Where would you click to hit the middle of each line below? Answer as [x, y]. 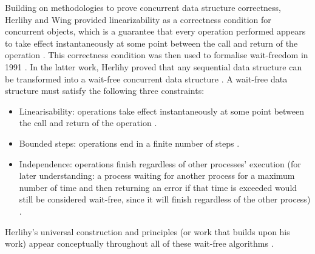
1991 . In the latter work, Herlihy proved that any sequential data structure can [154, 66]
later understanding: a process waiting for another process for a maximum [157, 175]
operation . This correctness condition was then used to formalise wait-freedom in [157, 55]
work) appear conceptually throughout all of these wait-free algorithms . [139, 243]
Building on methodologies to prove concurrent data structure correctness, [143, 7]
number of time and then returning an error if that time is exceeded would [158, 187]
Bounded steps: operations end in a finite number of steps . [129, 143]
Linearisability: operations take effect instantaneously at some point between [162, 111]
